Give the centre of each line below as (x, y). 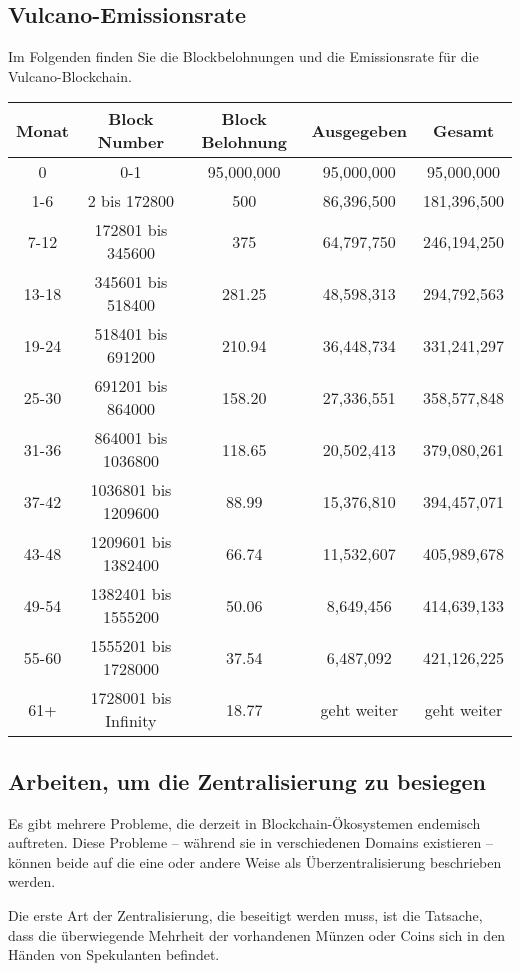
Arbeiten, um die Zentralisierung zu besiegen (247, 780)
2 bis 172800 (131, 201)
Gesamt (464, 130)
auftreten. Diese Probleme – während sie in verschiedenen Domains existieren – (250, 842)
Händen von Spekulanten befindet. (114, 954)
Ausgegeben (359, 130)
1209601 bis (131, 542)
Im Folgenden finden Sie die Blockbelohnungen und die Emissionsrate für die (243, 56)
